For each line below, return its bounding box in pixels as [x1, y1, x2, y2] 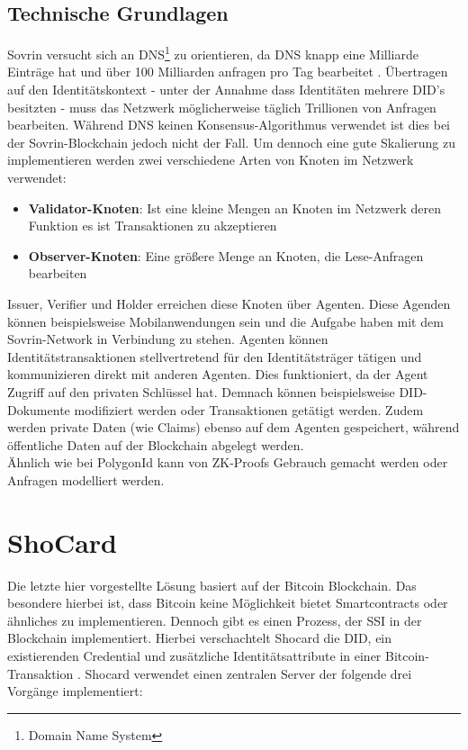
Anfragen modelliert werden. [7, 470, 165, 489]
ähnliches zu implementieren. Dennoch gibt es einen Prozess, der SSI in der [7, 610, 422, 629]
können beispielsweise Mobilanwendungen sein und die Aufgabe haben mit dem [7, 312, 444, 330]
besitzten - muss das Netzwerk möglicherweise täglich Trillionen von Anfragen [7, 97, 436, 116]
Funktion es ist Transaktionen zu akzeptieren [28, 216, 277, 235]
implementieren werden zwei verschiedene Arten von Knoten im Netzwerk [7, 150, 414, 169]
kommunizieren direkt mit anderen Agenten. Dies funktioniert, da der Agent [7, 365, 428, 384]
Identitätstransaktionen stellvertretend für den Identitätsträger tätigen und [7, 347, 422, 366]
